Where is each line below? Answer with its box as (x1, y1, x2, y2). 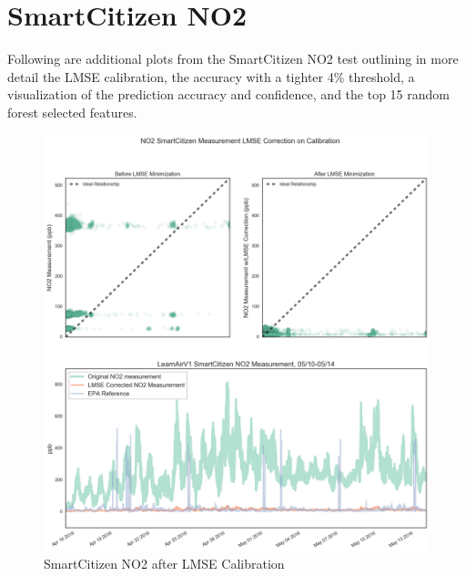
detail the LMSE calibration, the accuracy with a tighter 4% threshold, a (7, 67, 415, 86)
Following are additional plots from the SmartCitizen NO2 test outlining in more (7, 49, 459, 68)
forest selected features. (7, 102, 137, 121)
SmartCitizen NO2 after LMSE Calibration (44, 554, 285, 573)
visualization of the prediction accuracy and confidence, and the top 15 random (7, 85, 450, 104)
